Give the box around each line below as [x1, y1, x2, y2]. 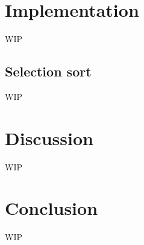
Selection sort [5, 62, 92, 81]
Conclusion [5, 196, 98, 220]
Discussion [5, 125, 93, 150]
